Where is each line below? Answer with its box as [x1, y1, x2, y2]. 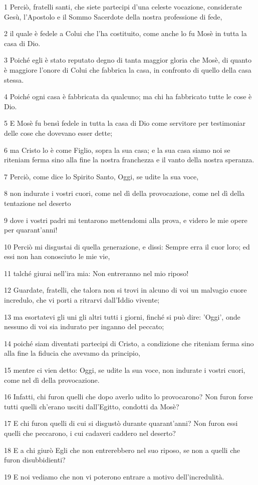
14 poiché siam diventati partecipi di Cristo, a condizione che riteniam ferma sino [4, 338, 254, 348]
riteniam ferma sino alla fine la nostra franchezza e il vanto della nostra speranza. [4, 154, 254, 165]
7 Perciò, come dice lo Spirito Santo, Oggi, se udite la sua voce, [4, 171, 199, 181]
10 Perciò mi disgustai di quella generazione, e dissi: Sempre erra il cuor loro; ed [4, 241, 250, 252]
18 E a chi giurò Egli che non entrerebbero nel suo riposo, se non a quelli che [4, 444, 240, 455]
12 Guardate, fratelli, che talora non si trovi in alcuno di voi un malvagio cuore [4, 285, 247, 295]
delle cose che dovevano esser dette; [4, 127, 113, 138]
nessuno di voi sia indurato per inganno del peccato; [4, 321, 164, 332]
